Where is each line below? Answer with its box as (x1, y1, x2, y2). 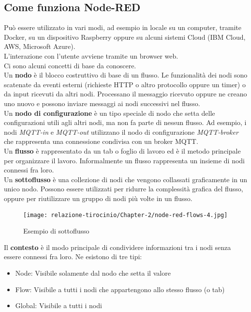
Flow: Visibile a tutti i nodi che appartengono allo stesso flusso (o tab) (15, 284, 225, 294)
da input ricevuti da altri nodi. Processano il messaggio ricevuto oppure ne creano (4, 89, 247, 99)
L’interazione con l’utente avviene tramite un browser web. (4, 50, 178, 61)
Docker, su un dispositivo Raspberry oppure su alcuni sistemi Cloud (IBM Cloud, (4, 31, 246, 42)
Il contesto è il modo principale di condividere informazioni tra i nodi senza (4, 242, 231, 252)
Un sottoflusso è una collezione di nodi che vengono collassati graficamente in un (4, 174, 248, 184)
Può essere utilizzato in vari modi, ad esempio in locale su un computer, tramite (4, 22, 242, 32)
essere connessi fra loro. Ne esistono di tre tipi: (4, 251, 142, 262)
